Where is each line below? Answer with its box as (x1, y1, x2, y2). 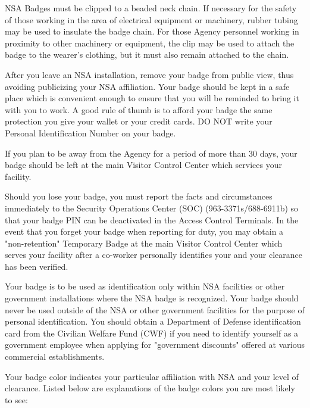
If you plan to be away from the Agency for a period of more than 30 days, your (5, 147, 298, 159)
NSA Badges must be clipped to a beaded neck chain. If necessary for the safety (5, 2, 297, 14)
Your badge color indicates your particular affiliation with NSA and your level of (5, 370, 299, 382)
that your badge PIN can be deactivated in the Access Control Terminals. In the (5, 213, 299, 226)
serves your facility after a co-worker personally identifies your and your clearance (5, 248, 302, 261)
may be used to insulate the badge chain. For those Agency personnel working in (5, 25, 299, 38)
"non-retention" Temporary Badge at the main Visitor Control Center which (5, 236, 283, 249)
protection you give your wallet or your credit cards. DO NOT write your (5, 115, 273, 127)
